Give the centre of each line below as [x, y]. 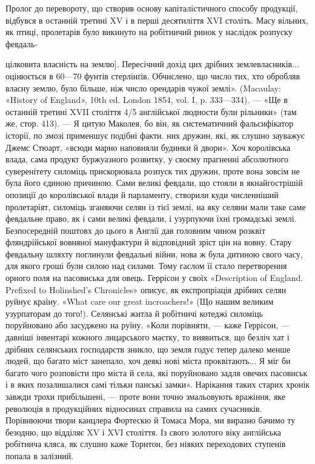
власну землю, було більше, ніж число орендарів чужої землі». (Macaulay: [143, 88]
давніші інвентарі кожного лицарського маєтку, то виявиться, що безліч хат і [148, 337]
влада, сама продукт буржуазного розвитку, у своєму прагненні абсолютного [147, 159]
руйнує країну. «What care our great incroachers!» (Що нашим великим [140, 301]
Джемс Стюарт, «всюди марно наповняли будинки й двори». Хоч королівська [148, 147]
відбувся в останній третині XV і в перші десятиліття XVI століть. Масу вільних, [157, 20]
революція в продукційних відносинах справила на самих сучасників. [134, 408]
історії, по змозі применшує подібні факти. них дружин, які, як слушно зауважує [155, 135]
